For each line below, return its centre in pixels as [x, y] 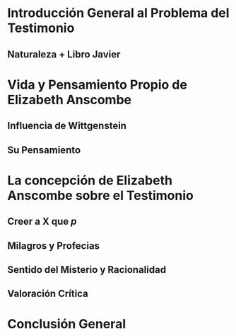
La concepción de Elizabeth [90, 180]
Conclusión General [66, 324]
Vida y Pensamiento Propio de [97, 85]
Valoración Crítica [48, 294]
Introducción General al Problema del [118, 13]
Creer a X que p [42, 222]
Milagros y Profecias [54, 246]
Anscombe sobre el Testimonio [101, 195]
